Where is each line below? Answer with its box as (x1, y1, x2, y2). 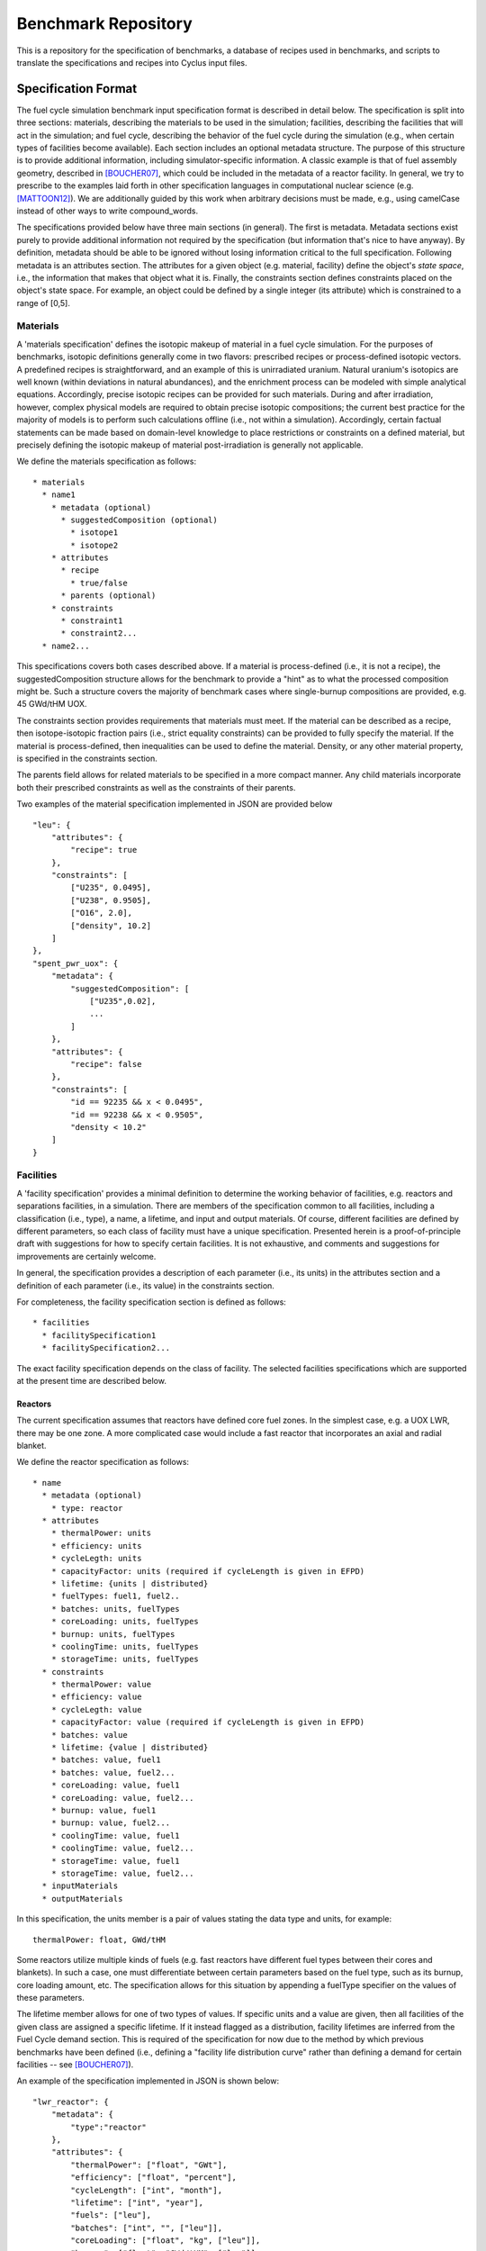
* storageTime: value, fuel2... (50, 1868, 194, 1878)
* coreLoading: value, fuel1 (50, 1780, 180, 1791)
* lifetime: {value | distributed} (50, 1742, 209, 1753)
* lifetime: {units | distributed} (50, 1578, 209, 1588)
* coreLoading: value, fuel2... (50, 1793, 194, 1803)
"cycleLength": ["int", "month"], (70, 2184, 223, 2195)
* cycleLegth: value (50, 1704, 142, 1714)
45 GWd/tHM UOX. (16, 699, 87, 710)
